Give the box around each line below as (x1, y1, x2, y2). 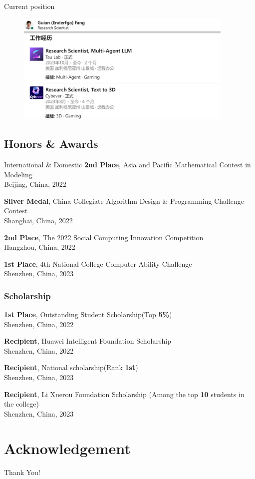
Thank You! (4, 467, 40, 477)
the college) (4, 399, 39, 409)
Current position (4, 1, 55, 11)
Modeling (4, 169, 32, 179)
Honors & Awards (4, 136, 98, 151)
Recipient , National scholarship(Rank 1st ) (4, 362, 138, 373)
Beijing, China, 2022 (4, 179, 66, 189)
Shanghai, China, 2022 (4, 215, 73, 225)
